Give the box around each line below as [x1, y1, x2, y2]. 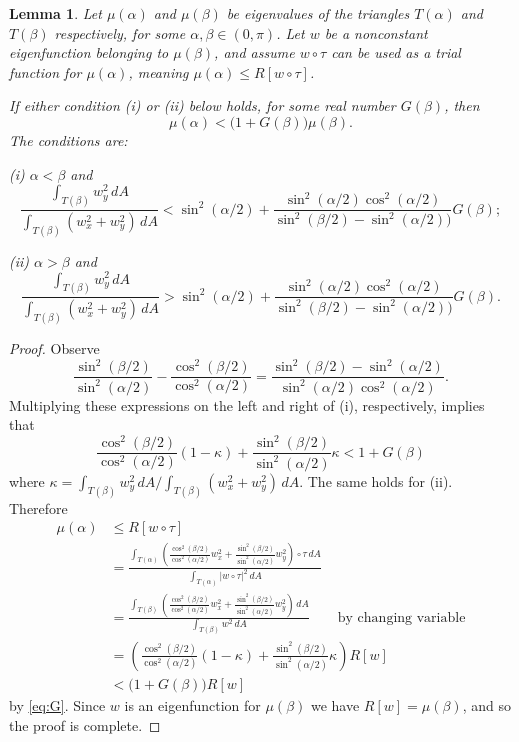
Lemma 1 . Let [9, 3, 102, 23]
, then [444, 95, 480, 116]
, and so [462, 694, 511, 715]
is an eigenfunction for [124, 694, 261, 715]
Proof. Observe [9, 338, 100, 359]
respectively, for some [54, 22, 186, 43]
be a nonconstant [324, 22, 428, 43]
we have [310, 694, 360, 715]
